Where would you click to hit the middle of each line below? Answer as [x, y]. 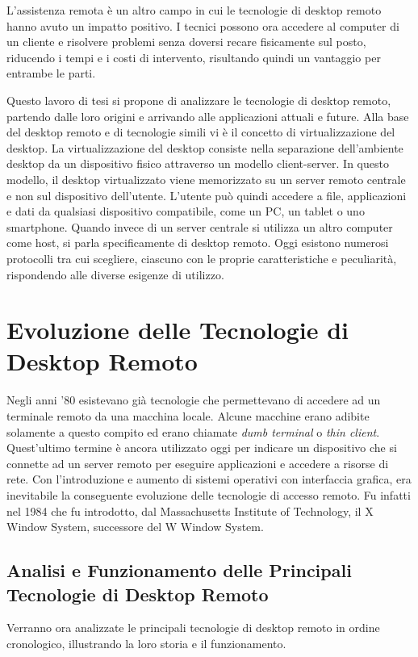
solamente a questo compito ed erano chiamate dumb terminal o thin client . [193, 431]
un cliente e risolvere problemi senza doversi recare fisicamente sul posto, [186, 42]
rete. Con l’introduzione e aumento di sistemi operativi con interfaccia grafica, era [209, 479]
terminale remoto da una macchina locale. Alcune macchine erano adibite [188, 416]
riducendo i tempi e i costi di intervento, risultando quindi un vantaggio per [194, 57]
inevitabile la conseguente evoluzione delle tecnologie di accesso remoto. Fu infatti [209, 494]
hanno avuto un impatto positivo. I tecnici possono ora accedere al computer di [203, 25]
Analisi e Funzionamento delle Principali [179, 570]
